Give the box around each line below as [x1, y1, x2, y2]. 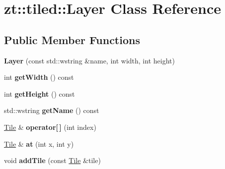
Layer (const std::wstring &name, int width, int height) [4, 55, 175, 65]
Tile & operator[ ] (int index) [4, 121, 96, 132]
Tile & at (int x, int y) [4, 138, 74, 149]
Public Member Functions [4, 32, 140, 47]
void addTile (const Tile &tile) [4, 155, 101, 166]
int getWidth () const [4, 72, 74, 82]
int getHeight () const [4, 88, 75, 99]
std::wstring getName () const [4, 105, 99, 115]
